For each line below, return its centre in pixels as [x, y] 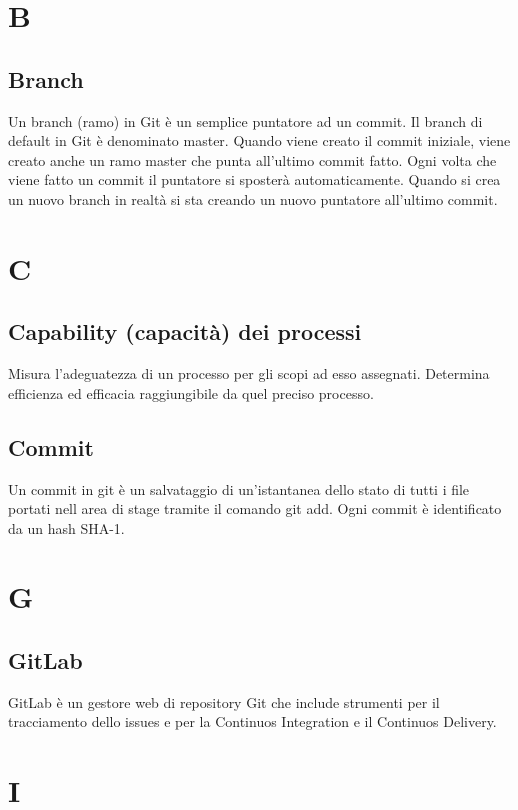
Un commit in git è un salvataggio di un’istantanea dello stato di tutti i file [239, 488]
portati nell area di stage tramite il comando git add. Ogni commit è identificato [255, 508]
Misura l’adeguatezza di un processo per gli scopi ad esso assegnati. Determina [249, 373]
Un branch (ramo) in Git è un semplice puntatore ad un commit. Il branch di [245, 120]
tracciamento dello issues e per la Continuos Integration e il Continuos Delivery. [252, 721]
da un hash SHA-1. [66, 527]
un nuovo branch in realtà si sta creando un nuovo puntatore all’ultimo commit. [253, 198]
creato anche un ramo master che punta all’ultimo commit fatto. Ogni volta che [252, 159]
